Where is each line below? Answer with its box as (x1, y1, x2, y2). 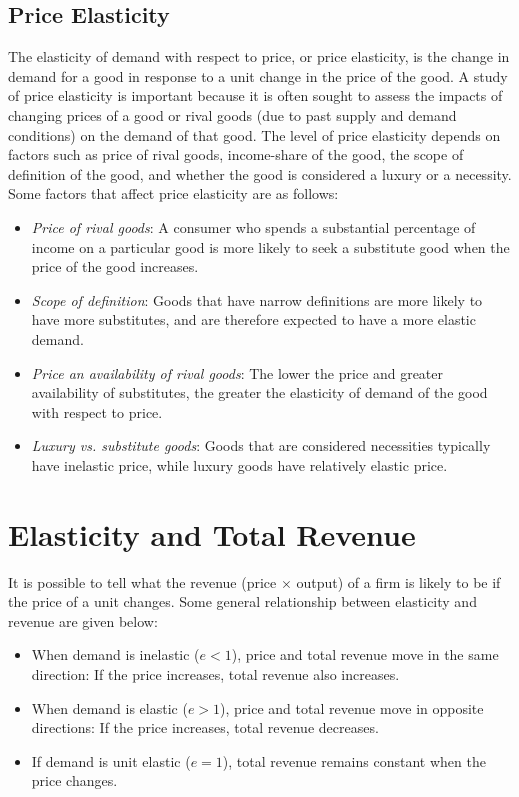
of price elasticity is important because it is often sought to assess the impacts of (8, 85, 503, 106)
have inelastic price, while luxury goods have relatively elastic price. (31, 454, 448, 475)
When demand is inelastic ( (31, 644, 200, 665)
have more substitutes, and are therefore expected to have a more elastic (31, 309, 476, 330)
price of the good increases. (31, 256, 199, 277)
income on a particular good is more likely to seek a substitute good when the (31, 236, 510, 257)
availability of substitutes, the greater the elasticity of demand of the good (31, 382, 488, 403)
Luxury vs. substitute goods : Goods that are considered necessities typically (31, 435, 491, 456)
